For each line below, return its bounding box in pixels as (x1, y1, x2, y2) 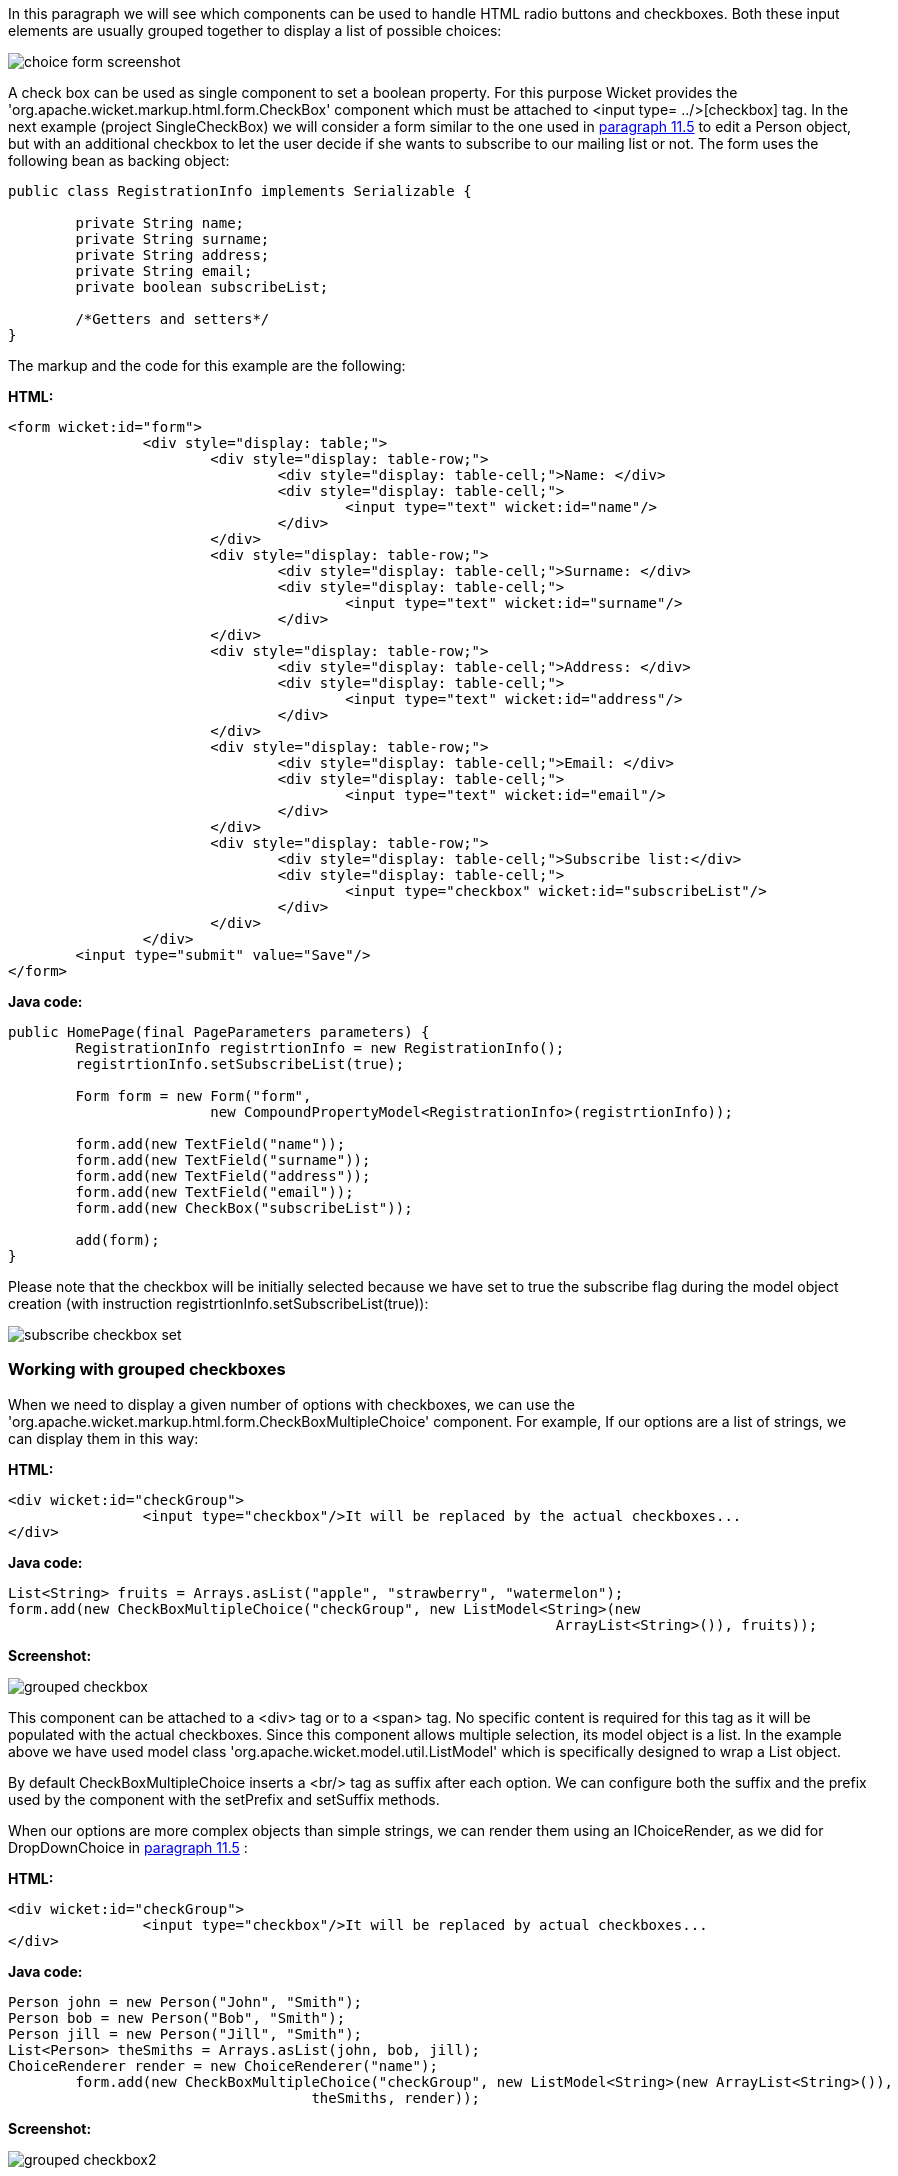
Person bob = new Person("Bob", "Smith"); (8, 2009, 346, 2026)
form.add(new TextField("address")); (75, 1168, 371, 1184)
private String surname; (75, 231, 270, 247)
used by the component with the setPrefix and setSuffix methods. (8, 1790, 440, 1808)
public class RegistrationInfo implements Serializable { (8, 183, 472, 199)
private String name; (75, 215, 245, 231)
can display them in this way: (8, 1429, 199, 1447)
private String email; (75, 263, 253, 279)
